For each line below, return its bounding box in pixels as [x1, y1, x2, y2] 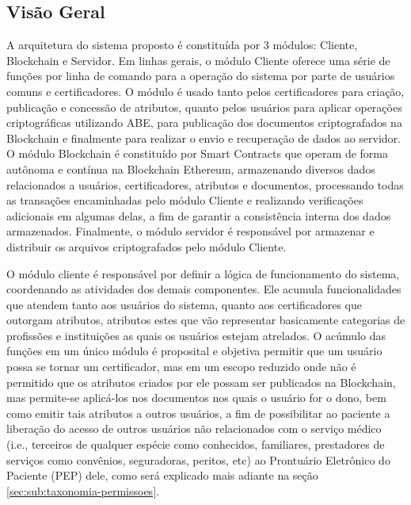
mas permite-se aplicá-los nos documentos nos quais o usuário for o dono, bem [6, 389, 386, 406]
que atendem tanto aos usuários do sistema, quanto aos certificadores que [6, 296, 363, 312]
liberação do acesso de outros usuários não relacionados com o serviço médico [6, 420, 382, 437]
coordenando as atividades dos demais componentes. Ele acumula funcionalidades [6, 281, 401, 297]
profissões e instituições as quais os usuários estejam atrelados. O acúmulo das [6, 327, 386, 343]
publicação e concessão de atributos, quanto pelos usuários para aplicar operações [6, 98, 402, 115]
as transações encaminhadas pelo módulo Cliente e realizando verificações [6, 192, 363, 209]
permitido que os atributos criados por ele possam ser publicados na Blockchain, [6, 373, 396, 390]
